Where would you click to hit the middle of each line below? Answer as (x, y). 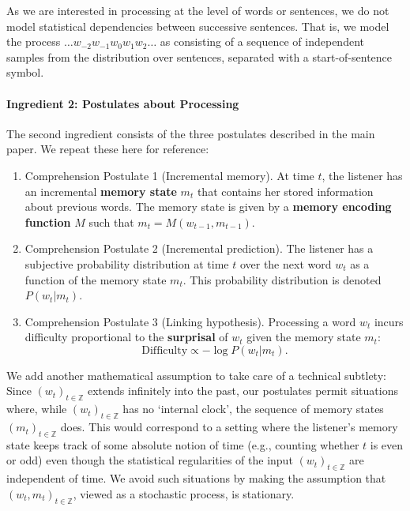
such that (111, 222)
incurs (389, 321)
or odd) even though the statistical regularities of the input (150, 460)
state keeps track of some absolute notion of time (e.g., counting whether (183, 444)
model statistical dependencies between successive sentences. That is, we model (198, 26)
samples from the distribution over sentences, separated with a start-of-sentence (199, 56)
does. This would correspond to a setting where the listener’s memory (229, 427)
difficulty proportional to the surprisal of (126, 337)
